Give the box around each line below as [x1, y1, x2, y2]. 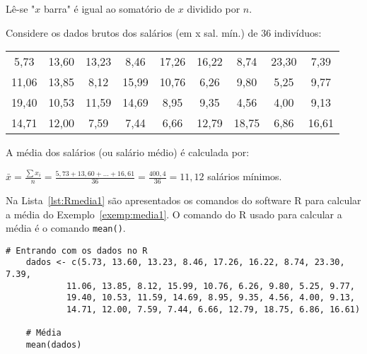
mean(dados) [25, 340, 82, 350]
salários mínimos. [207, 169, 282, 184]
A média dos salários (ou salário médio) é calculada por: [6, 145, 250, 160]
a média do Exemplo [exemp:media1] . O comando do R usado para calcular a [6, 206, 342, 221]
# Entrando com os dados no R [6, 245, 148, 256]
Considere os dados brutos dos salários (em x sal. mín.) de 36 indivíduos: [6, 25, 322, 40]
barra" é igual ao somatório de [43, 1, 175, 16]
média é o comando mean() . [6, 220, 126, 235]
